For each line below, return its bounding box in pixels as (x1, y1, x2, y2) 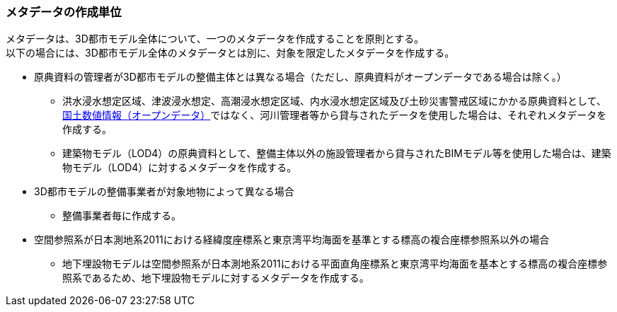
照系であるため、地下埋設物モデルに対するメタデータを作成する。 (62, 272, 369, 284)
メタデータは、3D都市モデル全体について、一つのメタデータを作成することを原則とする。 (6, 33, 425, 45)
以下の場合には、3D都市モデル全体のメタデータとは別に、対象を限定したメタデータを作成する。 (6, 47, 455, 59)
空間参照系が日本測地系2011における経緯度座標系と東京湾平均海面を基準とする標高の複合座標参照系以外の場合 (34, 233, 550, 246)
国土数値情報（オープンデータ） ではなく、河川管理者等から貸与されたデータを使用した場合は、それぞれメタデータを (62, 109, 607, 122)
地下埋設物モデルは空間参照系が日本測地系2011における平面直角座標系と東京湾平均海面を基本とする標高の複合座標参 (62, 258, 608, 270)
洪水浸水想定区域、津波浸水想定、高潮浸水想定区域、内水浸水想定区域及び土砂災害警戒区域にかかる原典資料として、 (62, 95, 606, 108)
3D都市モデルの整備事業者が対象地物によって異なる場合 (34, 185, 294, 198)
